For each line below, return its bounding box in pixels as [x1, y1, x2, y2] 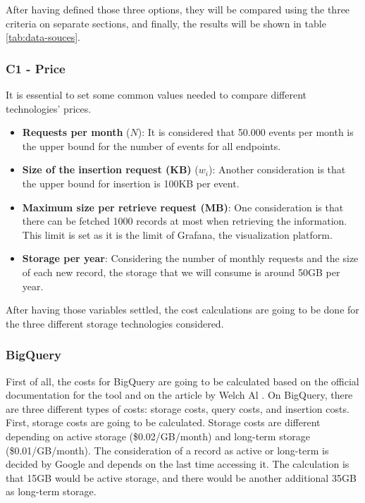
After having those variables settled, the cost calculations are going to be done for [6, 302, 359, 317]
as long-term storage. [6, 484, 97, 499]
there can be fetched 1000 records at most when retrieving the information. [22, 213, 347, 228]
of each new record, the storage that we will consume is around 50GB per [22, 264, 340, 279]
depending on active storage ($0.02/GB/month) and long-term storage [6, 428, 310, 443]
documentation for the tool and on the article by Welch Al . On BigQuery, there [6, 387, 353, 402]
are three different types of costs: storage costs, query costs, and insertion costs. [6, 401, 349, 416]
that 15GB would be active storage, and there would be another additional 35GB [6, 470, 357, 485]
